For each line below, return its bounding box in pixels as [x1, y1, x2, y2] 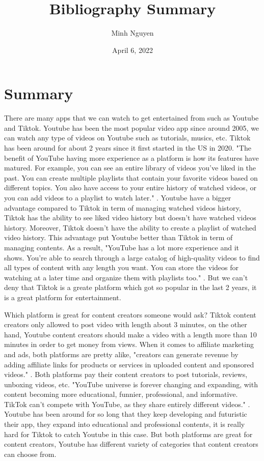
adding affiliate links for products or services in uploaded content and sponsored [4, 359, 254, 369]
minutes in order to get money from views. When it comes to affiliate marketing [4, 339, 254, 350]
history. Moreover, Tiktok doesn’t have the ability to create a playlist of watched [4, 222, 256, 233]
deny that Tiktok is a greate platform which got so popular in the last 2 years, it [4, 282, 257, 293]
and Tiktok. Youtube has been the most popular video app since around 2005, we [4, 122, 259, 133]
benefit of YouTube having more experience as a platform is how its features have [4, 152, 259, 163]
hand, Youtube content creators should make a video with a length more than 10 [4, 329, 257, 339]
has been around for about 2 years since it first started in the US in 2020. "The [4, 142, 251, 153]
